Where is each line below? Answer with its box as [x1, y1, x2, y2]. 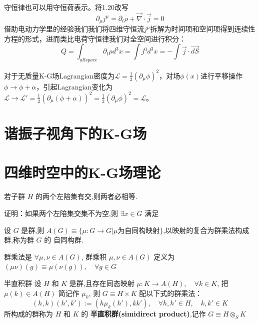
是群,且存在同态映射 [69, 277, 134, 288]
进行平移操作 [200, 70, 243, 80]
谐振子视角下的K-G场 [4, 123, 147, 143]
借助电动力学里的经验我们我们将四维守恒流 [4, 23, 144, 34]
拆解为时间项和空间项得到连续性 [150, 23, 255, 34]
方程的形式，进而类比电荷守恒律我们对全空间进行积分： [4, 33, 186, 43]
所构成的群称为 [4, 308, 53, 319]
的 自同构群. [44, 234, 83, 245]
